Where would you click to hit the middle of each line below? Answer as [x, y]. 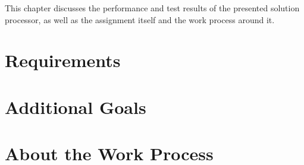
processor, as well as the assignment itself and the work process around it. [140, 19]
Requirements [63, 60]
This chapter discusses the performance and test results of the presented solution [152, 8]
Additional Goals [76, 107]
